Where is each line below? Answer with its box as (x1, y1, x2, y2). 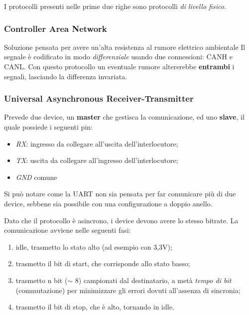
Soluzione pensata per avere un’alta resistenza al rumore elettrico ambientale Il (4, 41, 246, 52)
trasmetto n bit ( (15, 275, 68, 285)
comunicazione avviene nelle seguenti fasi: (4, 225, 131, 235)
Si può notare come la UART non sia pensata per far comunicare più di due (4, 188, 236, 199)
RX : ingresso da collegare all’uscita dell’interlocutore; (15, 138, 178, 149)
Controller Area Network (4, 22, 107, 34)
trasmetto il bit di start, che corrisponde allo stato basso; (15, 258, 190, 269)
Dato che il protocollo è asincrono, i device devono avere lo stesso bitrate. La (4, 215, 239, 225)
